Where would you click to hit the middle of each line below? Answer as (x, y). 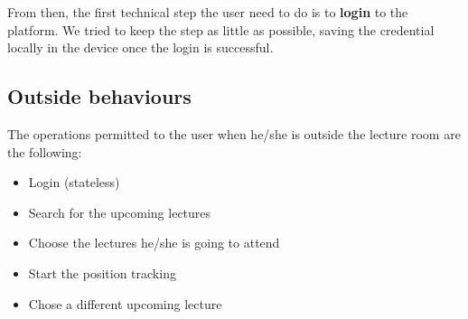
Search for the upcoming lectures (120, 212)
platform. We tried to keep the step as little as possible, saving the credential (221, 29)
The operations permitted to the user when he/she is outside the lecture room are (234, 133)
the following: (45, 151)
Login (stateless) (74, 182)
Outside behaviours (99, 96)
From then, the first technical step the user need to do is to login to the (208, 12)
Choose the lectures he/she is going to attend (154, 243)
